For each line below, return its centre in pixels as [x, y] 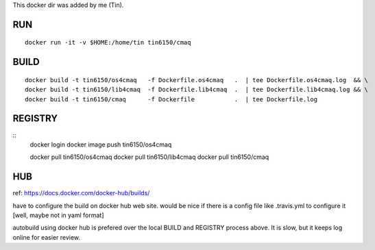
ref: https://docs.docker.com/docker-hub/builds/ [81, 193]
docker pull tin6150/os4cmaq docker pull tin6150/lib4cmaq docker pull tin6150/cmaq [149, 157]
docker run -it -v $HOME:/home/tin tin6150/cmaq [108, 42]
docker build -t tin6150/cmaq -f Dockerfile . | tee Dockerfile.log [171, 99]
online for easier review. [47, 237]
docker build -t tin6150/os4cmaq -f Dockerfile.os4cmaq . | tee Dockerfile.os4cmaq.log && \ [196, 80]
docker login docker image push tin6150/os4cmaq [101, 145]
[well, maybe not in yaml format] [58, 215]
